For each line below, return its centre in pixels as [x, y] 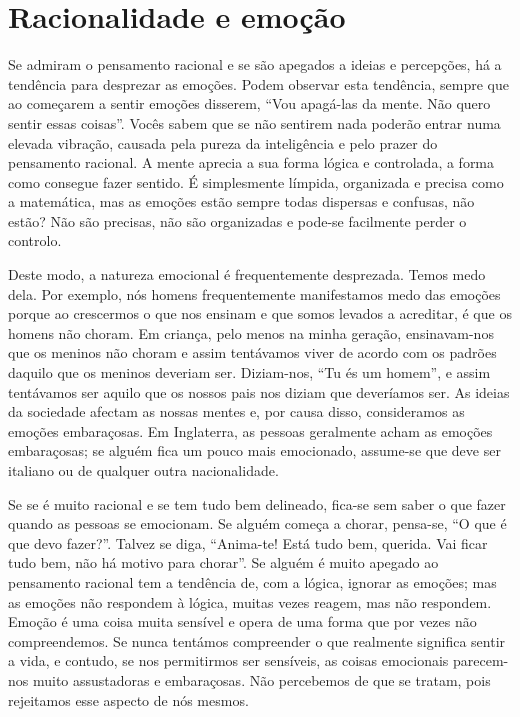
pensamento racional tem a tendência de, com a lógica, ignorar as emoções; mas [252, 581]
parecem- [480, 660]
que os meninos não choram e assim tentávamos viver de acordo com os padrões [252, 352]
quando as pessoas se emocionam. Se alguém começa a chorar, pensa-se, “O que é [257, 523]
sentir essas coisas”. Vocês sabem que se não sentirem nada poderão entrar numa [254, 122]
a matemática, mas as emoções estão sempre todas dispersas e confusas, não [241, 201]
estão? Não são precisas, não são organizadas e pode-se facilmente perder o [237, 220]
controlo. [35, 240]
